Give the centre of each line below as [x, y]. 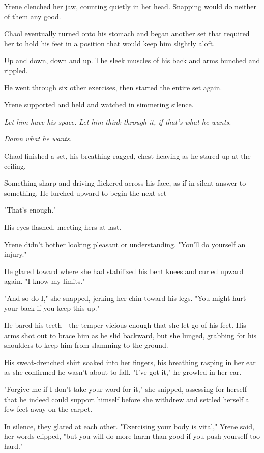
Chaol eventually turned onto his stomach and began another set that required [127, 33]
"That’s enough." [30, 210]
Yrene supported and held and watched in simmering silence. [99, 104]
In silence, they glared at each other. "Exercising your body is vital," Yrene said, [129, 426]
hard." [14, 446]
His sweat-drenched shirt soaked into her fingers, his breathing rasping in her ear [130, 362]
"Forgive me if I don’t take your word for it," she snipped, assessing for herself [125, 389]
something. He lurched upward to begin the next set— [89, 192]
